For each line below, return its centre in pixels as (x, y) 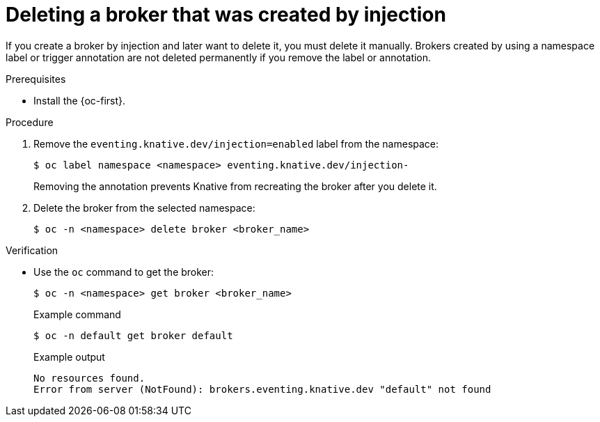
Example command (77, 314)
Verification (32, 250)
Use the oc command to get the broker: (124, 272)
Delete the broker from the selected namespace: (144, 208)
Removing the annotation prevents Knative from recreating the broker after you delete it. (235, 186)
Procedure (30, 122)
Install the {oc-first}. (80, 100)
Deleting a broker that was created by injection (226, 15)
